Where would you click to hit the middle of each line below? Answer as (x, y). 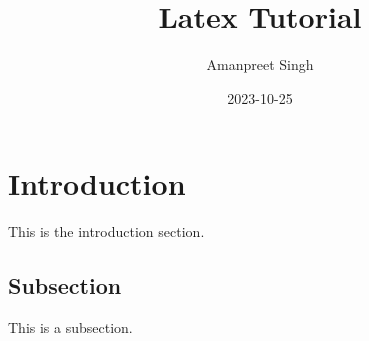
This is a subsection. (70, 327)
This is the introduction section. (106, 231)
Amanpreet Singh (260, 64)
